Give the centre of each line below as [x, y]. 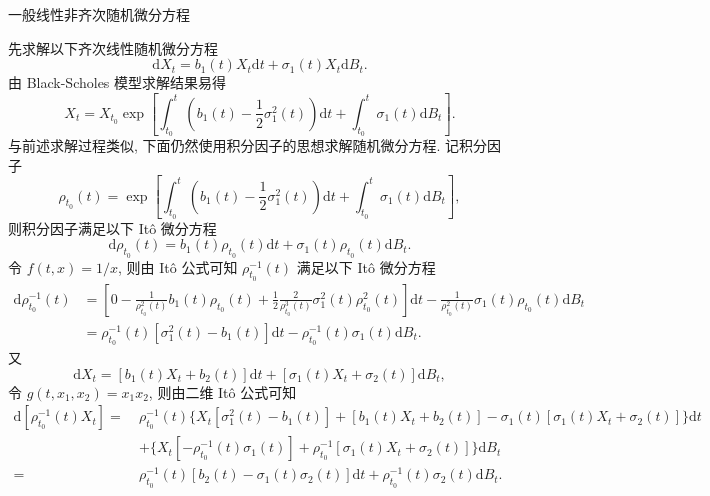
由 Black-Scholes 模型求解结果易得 [117, 82]
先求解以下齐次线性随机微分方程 [113, 47]
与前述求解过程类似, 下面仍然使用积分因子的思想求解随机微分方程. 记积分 [248, 145]
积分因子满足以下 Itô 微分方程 [119, 227]
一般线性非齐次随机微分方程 [99, 14]
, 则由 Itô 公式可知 [178, 266]
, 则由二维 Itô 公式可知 [222, 391]
